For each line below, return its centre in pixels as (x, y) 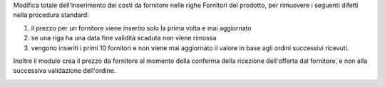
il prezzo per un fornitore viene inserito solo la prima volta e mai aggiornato (142, 28)
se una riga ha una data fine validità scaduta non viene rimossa (124, 38)
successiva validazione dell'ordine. (65, 71)
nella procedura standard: (51, 15)
